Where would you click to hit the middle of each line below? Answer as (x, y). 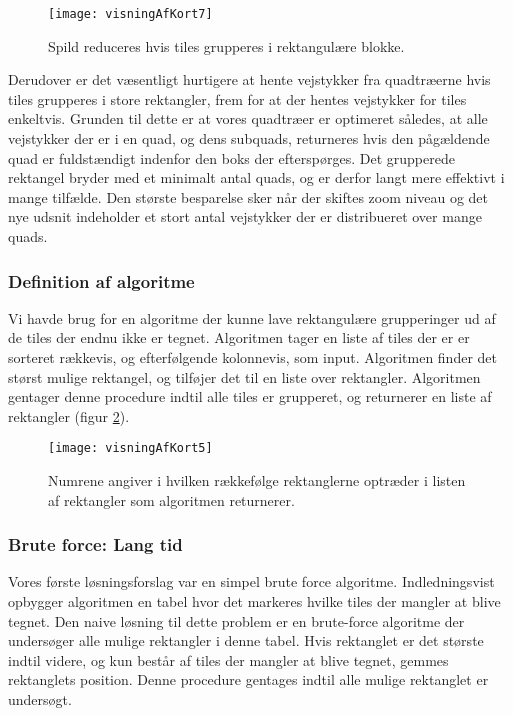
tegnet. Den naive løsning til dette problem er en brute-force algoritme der (236, 620)
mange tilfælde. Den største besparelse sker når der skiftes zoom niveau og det (248, 196)
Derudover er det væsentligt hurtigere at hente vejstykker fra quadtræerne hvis (249, 79)
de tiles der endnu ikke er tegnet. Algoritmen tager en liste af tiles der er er (239, 337)
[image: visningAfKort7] (130, 14)
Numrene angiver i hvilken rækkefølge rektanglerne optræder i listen (257, 480)
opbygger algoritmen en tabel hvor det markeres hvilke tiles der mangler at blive (254, 601)
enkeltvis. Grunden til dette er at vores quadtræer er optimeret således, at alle (248, 118)
